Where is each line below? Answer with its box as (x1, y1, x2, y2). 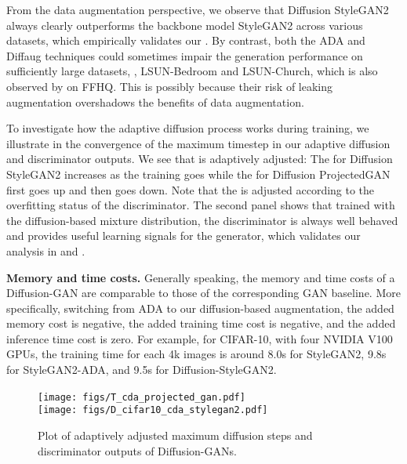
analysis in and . (6, 242, 85, 259)
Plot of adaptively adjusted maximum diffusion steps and (38, 426, 313, 443)
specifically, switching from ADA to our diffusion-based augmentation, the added (6, 299, 394, 316)
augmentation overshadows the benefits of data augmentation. (6, 93, 304, 110)
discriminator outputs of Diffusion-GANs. (38, 442, 237, 459)
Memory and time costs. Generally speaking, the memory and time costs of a (6, 269, 395, 285)
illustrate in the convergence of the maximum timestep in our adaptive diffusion (6, 135, 391, 151)
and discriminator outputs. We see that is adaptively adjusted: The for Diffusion (6, 150, 393, 167)
